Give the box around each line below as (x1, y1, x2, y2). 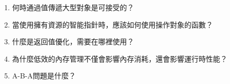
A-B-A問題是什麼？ (12, 70, 76, 81)
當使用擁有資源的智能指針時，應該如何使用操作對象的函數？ (12, 19, 213, 30)
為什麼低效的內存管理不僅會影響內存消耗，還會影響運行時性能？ (12, 53, 227, 64)
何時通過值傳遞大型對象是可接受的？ (12, 2, 134, 12)
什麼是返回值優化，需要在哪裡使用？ (12, 36, 134, 47)
